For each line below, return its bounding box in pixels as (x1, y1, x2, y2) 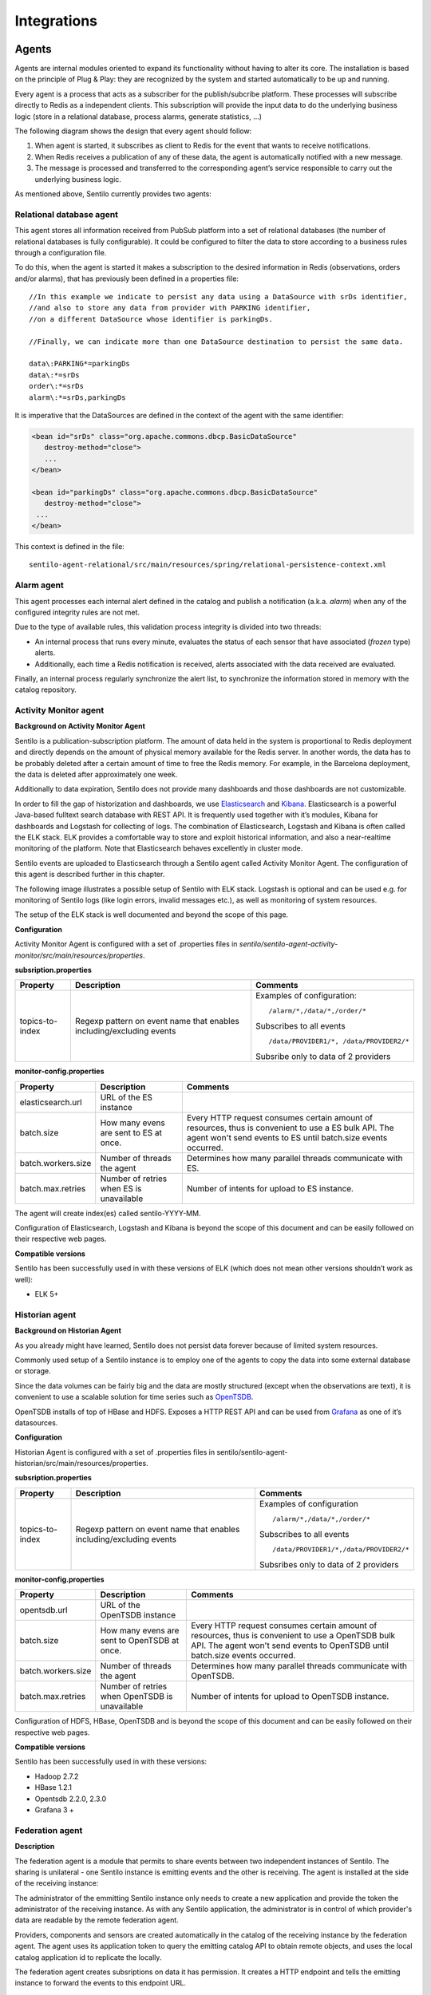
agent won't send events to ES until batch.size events (186, 1132, 388, 1143)
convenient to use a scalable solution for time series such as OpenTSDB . (14, 1393, 254, 1402)
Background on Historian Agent (14, 1325, 121, 1336)
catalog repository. (14, 685, 77, 694)
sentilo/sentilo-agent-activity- (239, 939, 338, 949)
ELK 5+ (34, 1290, 59, 1299)
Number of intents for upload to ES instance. (186, 1183, 354, 1194)
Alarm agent (14, 579, 64, 591)
